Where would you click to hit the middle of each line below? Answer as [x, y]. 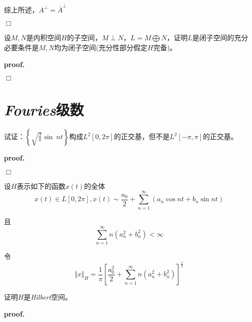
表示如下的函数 [41, 186]
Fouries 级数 [44, 110]
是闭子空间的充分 [220, 38]
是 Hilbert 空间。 [48, 297]
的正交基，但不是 [142, 136]
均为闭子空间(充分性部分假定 [101, 47]
